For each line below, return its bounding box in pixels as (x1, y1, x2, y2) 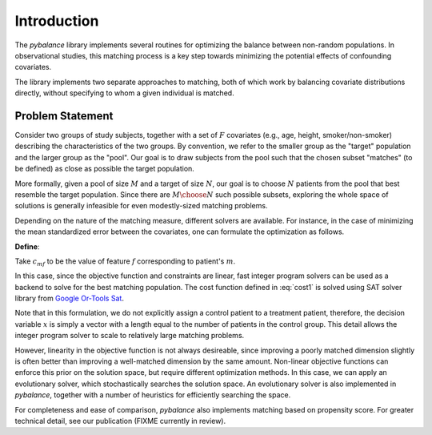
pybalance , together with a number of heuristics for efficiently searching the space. (14, 390, 291, 400)
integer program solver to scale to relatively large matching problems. (14, 331, 245, 340)
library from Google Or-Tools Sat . (14, 293, 124, 304)
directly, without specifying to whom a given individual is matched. (14, 88, 235, 98)
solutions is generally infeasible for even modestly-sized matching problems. (14, 201, 268, 211)
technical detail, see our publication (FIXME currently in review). (14, 417, 226, 425)
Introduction (14, 12, 99, 30)
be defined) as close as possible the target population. (14, 164, 195, 174)
